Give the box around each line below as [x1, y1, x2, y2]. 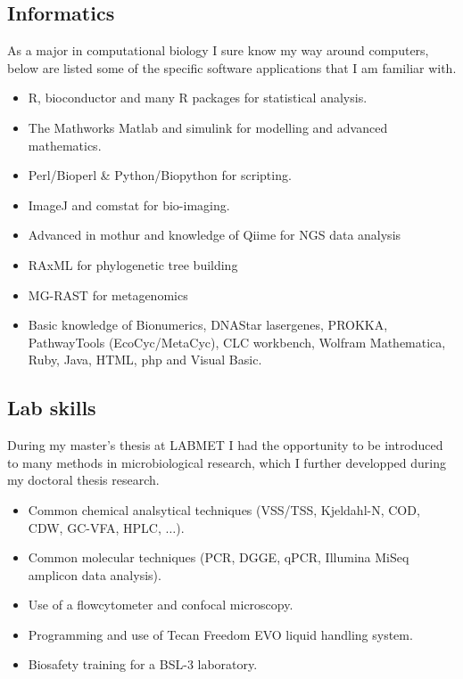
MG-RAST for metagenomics [28, 285, 188, 304]
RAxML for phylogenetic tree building [28, 255, 238, 274]
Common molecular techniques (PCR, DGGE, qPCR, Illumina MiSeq [28, 548, 409, 567]
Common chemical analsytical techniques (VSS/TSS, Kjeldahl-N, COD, [28, 500, 420, 519]
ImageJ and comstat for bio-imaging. [28, 195, 230, 214]
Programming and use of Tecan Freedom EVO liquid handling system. [28, 625, 413, 643]
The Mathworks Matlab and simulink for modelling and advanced [28, 118, 388, 136]
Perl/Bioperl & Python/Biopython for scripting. [28, 166, 292, 184]
